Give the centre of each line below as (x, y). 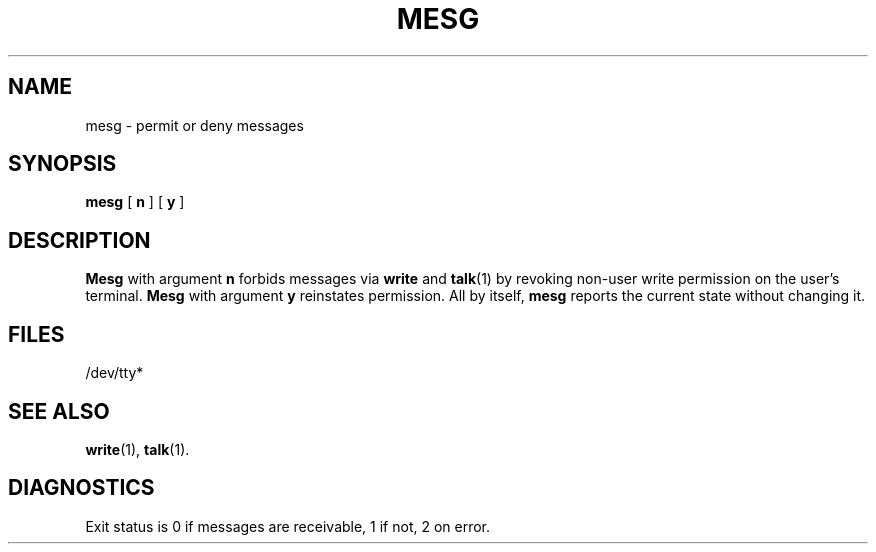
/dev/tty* (114, 373)
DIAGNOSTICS (81, 488)
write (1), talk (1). (137, 449)
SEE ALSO (59, 411)
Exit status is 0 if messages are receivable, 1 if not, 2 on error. (288, 526)
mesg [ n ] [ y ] (135, 202)
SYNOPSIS (62, 164)
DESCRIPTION (79, 240)
